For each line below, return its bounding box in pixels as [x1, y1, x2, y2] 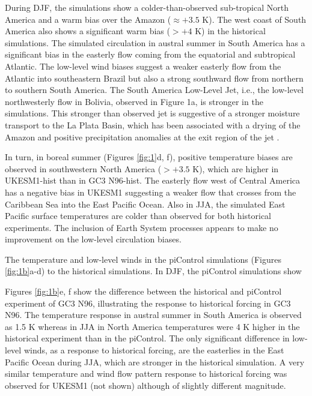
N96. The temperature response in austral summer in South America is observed [5, 308, 302, 321]
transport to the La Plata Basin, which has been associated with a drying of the [5, 118, 301, 131]
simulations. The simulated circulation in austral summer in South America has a [5, 36, 305, 49]
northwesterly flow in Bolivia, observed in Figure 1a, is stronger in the [5, 95, 263, 107]
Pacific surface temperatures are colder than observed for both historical [5, 209, 271, 222]
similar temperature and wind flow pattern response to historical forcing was [5, 367, 287, 380]
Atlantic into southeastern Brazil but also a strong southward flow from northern [5, 71, 304, 84]
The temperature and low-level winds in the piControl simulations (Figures [5, 253, 281, 265]
